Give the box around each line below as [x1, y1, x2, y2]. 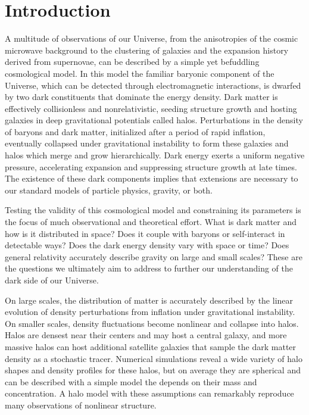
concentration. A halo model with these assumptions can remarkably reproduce [5, 387, 294, 400]
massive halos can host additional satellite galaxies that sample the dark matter [5, 340, 296, 352]
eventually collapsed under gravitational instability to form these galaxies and [5, 137, 289, 149]
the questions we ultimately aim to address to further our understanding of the [5, 262, 293, 274]
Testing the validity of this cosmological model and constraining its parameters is [5, 204, 301, 216]
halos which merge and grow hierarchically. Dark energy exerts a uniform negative [5, 149, 305, 161]
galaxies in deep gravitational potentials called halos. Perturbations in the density [5, 114, 303, 126]
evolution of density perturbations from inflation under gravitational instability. [5, 305, 295, 318]
